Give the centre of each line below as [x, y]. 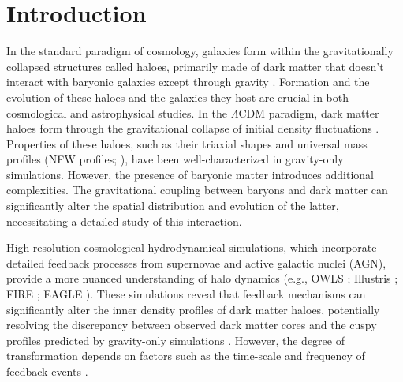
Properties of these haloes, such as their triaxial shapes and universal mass [187, 143]
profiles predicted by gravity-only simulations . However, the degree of [175, 340]
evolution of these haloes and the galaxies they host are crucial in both [177, 97]
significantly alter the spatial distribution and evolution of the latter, [173, 206]
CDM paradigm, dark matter [309, 112]
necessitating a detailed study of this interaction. [124, 221]
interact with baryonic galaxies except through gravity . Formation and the [188, 82]
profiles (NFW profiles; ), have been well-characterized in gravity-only [175, 159]
